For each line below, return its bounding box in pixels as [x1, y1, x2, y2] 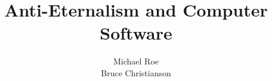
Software [100, 21, 172, 45]
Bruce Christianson [101, 66, 171, 79]
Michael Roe [113, 55, 159, 67]
